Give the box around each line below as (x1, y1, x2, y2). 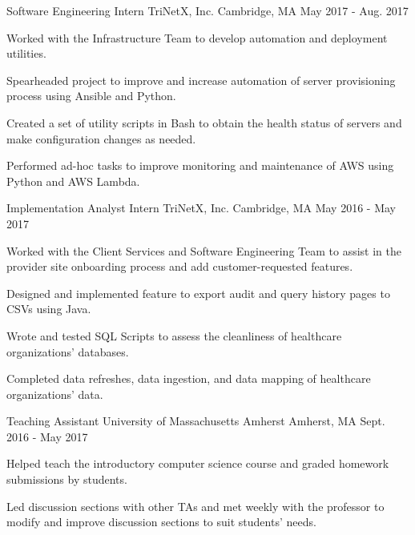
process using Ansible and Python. (6, 87, 176, 104)
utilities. (6, 45, 46, 62)
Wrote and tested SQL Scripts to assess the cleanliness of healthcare (6, 327, 342, 344)
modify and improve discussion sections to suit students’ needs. (6, 513, 316, 530)
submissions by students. (6, 471, 127, 488)
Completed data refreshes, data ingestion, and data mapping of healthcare (6, 370, 371, 387)
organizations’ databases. (6, 343, 129, 360)
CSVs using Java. (6, 300, 91, 317)
